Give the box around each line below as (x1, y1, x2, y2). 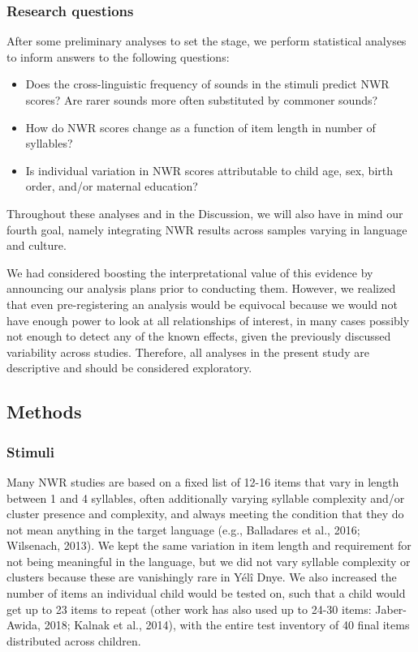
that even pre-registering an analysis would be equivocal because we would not (6, 295, 398, 312)
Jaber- (375, 600, 407, 617)
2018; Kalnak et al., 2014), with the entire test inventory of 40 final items (44, 616, 410, 633)
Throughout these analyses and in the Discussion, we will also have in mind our (6, 204, 403, 221)
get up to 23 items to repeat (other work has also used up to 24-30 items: (6, 600, 372, 617)
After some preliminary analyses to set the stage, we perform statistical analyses (6, 32, 407, 49)
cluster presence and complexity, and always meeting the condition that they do (6, 505, 404, 522)
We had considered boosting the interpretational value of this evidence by (6, 264, 373, 281)
